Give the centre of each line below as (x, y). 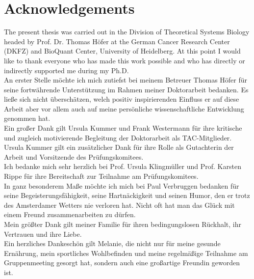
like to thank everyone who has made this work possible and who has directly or (125, 60)
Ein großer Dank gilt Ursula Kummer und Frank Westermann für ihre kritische (123, 128)
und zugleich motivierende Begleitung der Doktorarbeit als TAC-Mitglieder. (118, 137)
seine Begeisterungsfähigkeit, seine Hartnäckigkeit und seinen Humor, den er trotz (127, 195)
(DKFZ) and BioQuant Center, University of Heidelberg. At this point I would (122, 51)
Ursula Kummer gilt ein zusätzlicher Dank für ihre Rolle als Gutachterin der (119, 147)
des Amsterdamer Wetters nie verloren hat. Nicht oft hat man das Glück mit (119, 205)
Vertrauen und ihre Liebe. (43, 234)
